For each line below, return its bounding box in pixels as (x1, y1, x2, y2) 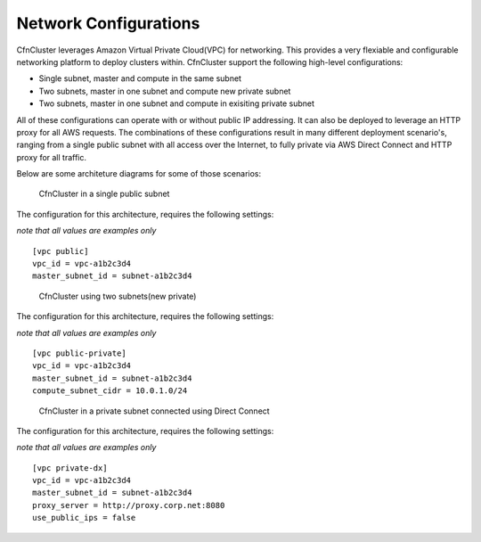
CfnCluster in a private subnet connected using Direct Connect (38, 406, 271, 416)
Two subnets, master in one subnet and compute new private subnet (38, 86, 291, 96)
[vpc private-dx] (32, 463, 108, 472)
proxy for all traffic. (16, 152, 87, 162)
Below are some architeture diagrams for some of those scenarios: (16, 168, 262, 179)
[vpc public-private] (32, 348, 126, 358)
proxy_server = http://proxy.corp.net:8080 (32, 500, 225, 510)
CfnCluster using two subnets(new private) (38, 291, 197, 301)
